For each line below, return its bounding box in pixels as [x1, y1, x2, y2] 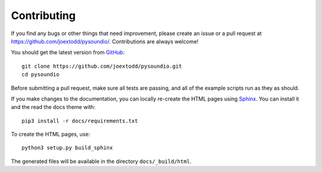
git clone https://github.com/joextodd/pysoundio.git [21, 62, 182, 70]
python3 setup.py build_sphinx [21, 145, 113, 151]
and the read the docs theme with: [11, 104, 95, 111]
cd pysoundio [21, 71, 60, 78]
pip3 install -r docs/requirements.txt [21, 117, 138, 124]
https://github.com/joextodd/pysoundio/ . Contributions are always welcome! [11, 37, 199, 45]
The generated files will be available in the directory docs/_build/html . [11, 158, 192, 165]
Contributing [11, 9, 76, 22]
